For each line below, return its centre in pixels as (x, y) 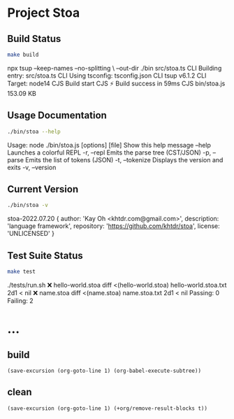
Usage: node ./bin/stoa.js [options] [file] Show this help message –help (109, 145)
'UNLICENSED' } (31, 234)
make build (23, 55)
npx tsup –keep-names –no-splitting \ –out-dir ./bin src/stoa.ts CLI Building (115, 68)
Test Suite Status (45, 256)
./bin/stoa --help (34, 132)
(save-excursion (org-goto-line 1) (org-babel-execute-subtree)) (104, 371)
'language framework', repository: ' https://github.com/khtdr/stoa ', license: (114, 226)
